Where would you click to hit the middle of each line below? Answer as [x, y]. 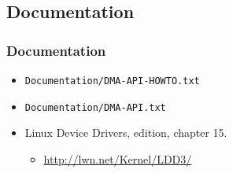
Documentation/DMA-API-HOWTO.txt [112, 81]
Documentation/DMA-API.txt [95, 107]
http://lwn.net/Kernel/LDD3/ [118, 158]
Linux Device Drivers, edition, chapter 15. [126, 133]
